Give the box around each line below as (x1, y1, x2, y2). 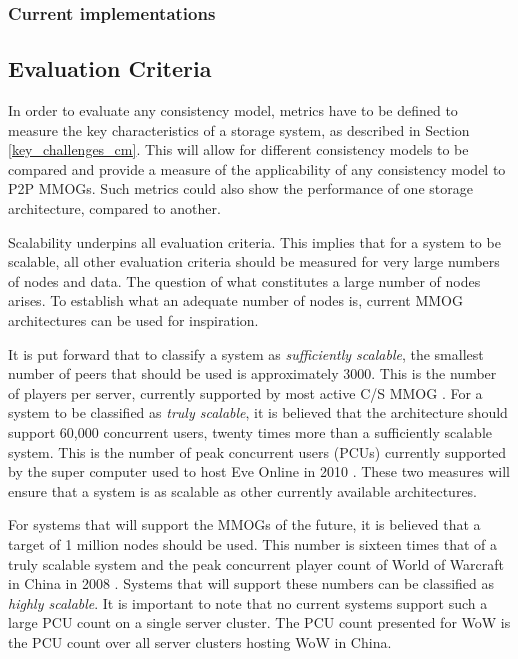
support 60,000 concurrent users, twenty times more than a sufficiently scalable (8, 421, 493, 442)
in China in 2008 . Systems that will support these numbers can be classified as (8, 573, 495, 594)
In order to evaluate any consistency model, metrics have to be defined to (8, 100, 458, 121)
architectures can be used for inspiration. (8, 309, 259, 330)
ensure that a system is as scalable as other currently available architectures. (8, 480, 478, 501)
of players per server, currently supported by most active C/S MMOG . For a (8, 382, 483, 403)
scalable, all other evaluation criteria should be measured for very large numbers (8, 251, 500, 272)
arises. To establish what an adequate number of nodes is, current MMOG (8, 290, 463, 311)
